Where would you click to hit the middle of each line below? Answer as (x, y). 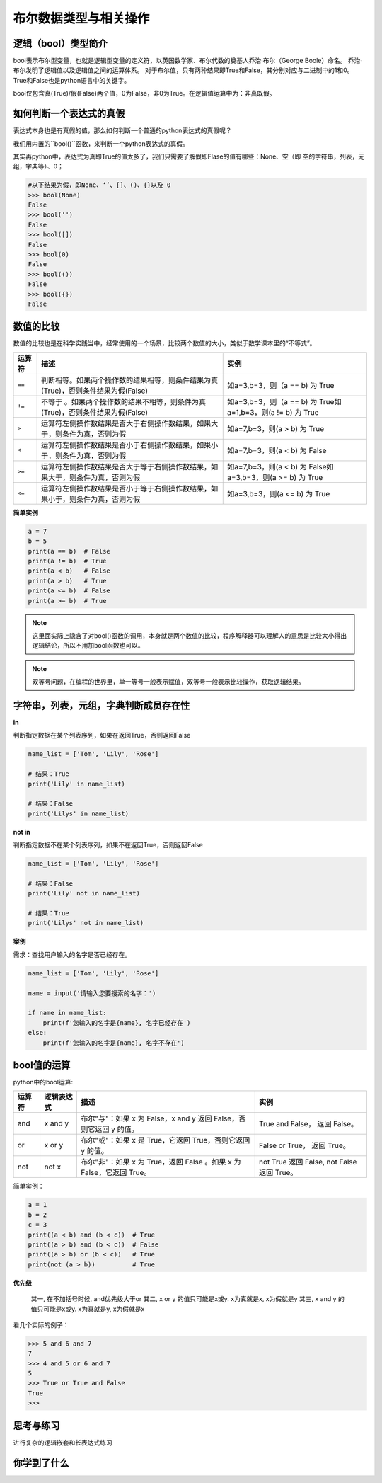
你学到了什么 (41, 1463)
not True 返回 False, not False (308, 1162)
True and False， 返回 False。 (308, 1124)
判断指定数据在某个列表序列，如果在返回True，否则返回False (102, 735)
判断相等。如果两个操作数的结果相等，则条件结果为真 (130, 380)
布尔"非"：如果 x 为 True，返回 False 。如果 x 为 (161, 1162)
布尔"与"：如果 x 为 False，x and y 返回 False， (160, 1118)
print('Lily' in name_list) (76, 784)
